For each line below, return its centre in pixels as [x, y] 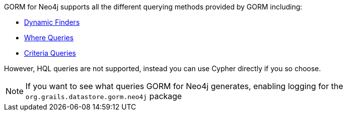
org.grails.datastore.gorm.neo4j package [104, 96]
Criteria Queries [50, 53]
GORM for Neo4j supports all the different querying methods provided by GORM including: [153, 7]
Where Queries [49, 38]
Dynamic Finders [52, 22]
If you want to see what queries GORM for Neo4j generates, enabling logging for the [185, 86]
